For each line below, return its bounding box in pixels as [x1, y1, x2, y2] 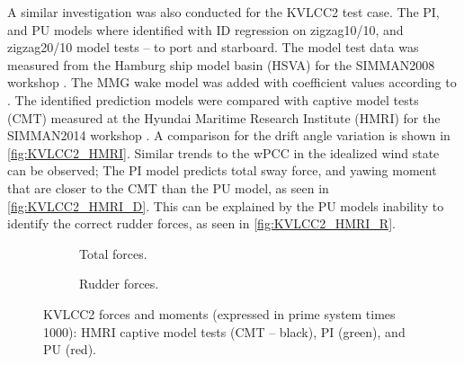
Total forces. [79, 244, 147, 263]
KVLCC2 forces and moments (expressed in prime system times [43, 304, 396, 323]
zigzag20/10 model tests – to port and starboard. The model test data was [7, 38, 419, 57]
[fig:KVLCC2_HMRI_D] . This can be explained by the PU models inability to [7, 196, 444, 215]
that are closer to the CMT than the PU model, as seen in [7, 178, 329, 197]
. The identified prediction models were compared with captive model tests [7, 90, 419, 109]
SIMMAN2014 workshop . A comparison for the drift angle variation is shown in [7, 126, 451, 145]
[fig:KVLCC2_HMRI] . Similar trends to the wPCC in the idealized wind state [7, 143, 440, 162]
